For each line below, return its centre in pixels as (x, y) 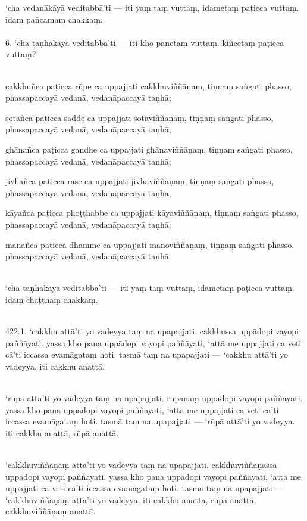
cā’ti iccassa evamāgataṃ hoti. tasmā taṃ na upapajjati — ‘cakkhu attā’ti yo (147, 354)
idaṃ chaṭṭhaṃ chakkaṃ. (52, 299)
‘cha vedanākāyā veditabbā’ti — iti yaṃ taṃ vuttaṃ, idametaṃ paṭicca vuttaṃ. (152, 7)
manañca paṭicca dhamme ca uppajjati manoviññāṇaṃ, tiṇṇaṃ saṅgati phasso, (150, 244)
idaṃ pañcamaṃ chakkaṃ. (54, 19)
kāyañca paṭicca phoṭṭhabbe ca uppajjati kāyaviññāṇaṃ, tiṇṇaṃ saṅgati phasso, (152, 213)
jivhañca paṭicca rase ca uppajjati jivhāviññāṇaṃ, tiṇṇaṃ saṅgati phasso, (140, 181)
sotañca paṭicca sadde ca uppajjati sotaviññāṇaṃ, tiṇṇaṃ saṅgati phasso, (140, 117)
